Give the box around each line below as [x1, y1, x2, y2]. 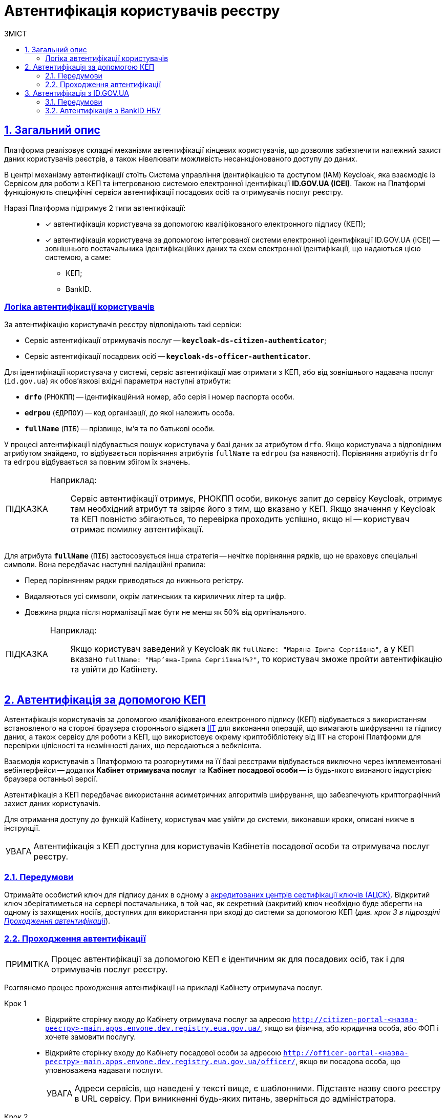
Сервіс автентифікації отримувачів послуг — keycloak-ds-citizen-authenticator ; [25, 336, 327, 345]
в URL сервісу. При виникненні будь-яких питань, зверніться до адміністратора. [74, 1093, 396, 1104]
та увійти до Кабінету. [70, 664, 158, 675]
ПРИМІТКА [6, 959, 50, 969]
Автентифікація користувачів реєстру [4, 2, 280, 19]
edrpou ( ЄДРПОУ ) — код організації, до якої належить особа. [25, 408, 235, 417]
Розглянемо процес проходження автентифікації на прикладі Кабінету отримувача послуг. [4, 983, 323, 992]
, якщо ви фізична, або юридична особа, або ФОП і [261, 1023, 439, 1032]
